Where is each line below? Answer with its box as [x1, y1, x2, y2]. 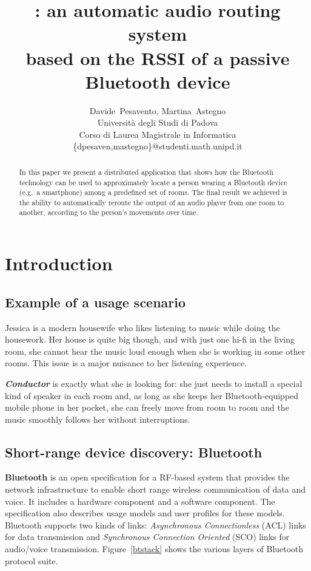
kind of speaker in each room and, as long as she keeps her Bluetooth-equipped [5, 389, 299, 402]
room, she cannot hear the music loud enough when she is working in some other [5, 344, 306, 357]
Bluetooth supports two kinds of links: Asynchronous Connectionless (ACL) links [5, 518, 306, 531]
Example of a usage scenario [5, 292, 186, 311]
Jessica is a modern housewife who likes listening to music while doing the [5, 321, 280, 333]
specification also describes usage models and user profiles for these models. [5, 507, 285, 519]
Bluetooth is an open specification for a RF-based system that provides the [5, 471, 290, 484]
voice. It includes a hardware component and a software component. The [5, 494, 275, 507]
